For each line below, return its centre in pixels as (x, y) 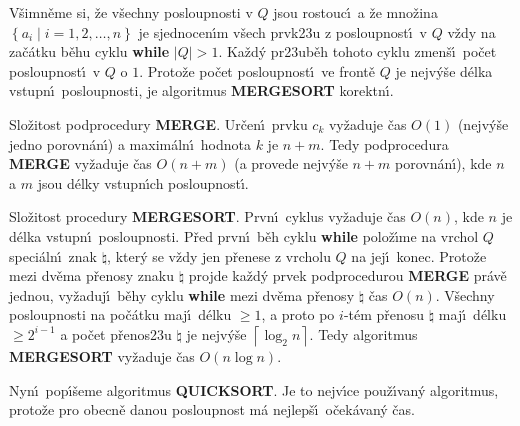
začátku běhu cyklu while (89, 51)
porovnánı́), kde (443, 163)
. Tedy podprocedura (384, 143)
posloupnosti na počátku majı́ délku (120, 314)
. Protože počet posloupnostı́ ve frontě (257, 70)
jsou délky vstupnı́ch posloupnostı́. (143, 182)
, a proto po (298, 314)
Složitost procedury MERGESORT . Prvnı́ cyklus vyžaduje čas (207, 216)
